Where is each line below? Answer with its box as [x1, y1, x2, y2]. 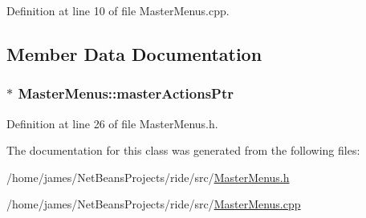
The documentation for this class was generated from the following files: [6, 142, 360, 159]
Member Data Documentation [6, 41, 262, 66]
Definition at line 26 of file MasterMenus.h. [6, 115, 218, 131]
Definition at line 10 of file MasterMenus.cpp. [6, 2, 230, 18]
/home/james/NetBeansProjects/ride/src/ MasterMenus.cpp [6, 196, 301, 212]
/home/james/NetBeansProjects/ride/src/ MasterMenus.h [6, 168, 290, 185]
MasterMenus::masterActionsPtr [18, 83, 234, 103]
